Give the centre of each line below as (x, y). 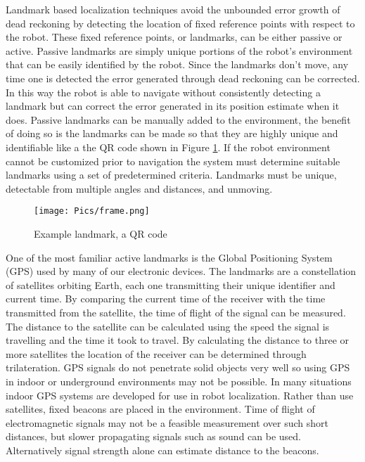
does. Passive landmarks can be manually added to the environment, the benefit (178, 119)
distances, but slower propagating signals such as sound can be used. (153, 436)
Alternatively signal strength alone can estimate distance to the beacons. (162, 450)
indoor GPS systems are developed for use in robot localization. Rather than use (180, 395)
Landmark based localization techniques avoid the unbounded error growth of (173, 9)
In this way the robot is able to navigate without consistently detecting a (163, 92)
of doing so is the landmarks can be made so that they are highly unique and (172, 133)
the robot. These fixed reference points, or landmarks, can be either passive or (174, 37)
